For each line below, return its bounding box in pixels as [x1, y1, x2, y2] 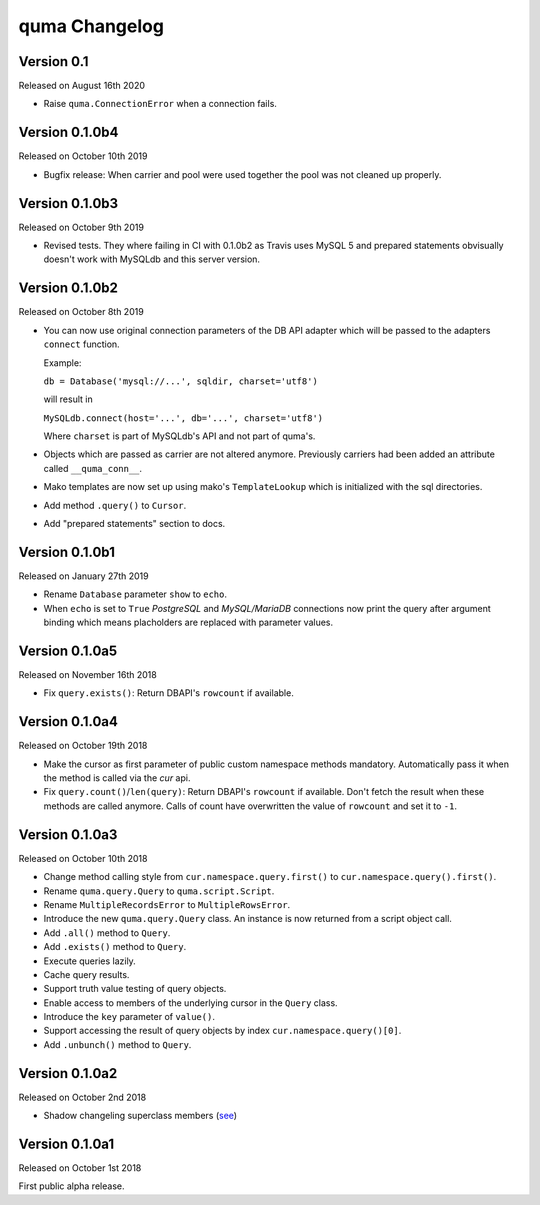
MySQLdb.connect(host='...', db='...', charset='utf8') [43, 412, 324, 424]
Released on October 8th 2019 [18, 306, 144, 318]
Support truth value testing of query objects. [43, 983, 227, 995]
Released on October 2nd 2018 [18, 1091, 147, 1103]
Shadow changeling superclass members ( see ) [43, 1110, 238, 1122]
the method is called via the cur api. [43, 772, 191, 784]
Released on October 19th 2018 [18, 740, 148, 752]
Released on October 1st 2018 [18, 1162, 142, 1174]
